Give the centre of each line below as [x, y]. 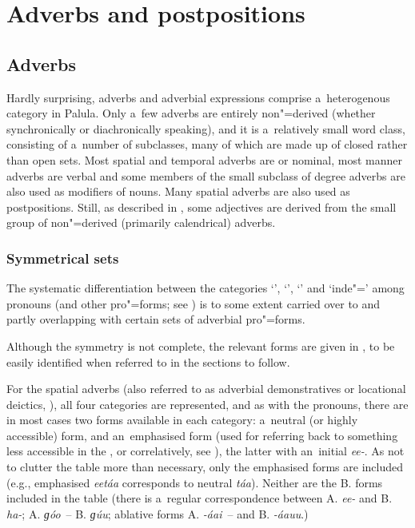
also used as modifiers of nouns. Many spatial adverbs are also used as [178, 191]
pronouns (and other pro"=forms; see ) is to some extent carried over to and [194, 303]
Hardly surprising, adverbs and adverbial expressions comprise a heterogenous [198, 97]
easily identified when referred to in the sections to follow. [148, 361]
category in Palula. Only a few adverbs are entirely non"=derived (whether [191, 113]
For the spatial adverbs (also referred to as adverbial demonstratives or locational [206, 389]
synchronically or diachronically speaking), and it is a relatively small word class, [206, 128]
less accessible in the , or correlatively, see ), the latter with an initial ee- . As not [206, 451]
